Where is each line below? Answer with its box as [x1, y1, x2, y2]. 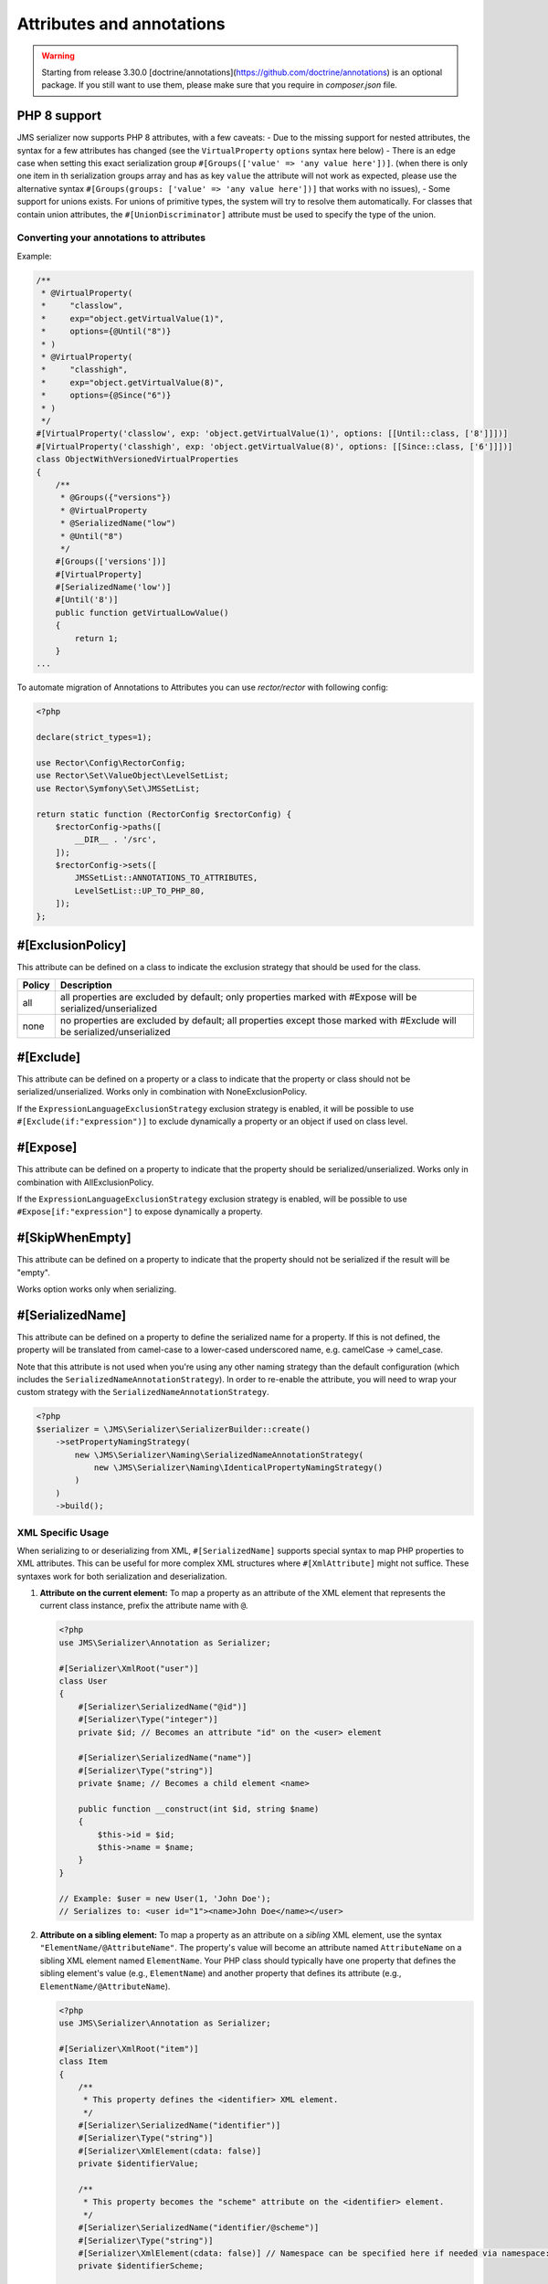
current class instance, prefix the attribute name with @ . [39, 1600, 248, 1612]
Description [59, 978, 113, 991]
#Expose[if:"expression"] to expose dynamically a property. [16, 1206, 264, 1217]
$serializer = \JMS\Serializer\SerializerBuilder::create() [36, 1423, 311, 1434]
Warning [41, 50, 75, 61]
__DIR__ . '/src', [74, 834, 157, 845]
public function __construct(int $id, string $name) [78, 1803, 320, 1813]
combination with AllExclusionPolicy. [16, 1177, 154, 1188]
